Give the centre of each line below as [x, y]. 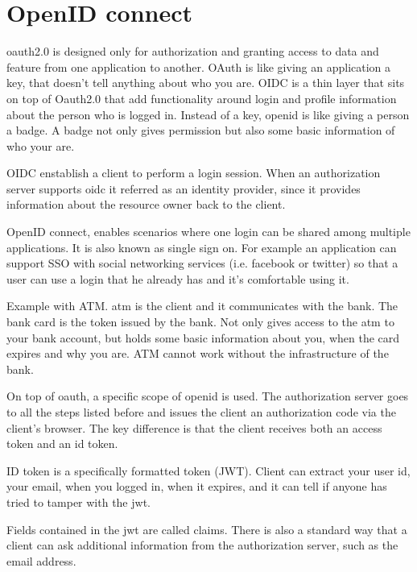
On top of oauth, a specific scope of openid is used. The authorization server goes [208, 396]
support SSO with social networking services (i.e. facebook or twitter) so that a [202, 263]
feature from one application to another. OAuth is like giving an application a [199, 66]
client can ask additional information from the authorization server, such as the [202, 545]
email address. [41, 560]
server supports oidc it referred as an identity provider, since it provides [184, 188]
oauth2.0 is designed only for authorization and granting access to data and [193, 51]
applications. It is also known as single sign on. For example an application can [202, 247]
